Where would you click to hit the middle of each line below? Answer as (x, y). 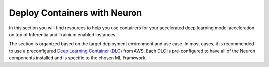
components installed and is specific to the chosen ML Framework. (78, 58)
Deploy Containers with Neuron (76, 13)
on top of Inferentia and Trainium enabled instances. (63, 34)
